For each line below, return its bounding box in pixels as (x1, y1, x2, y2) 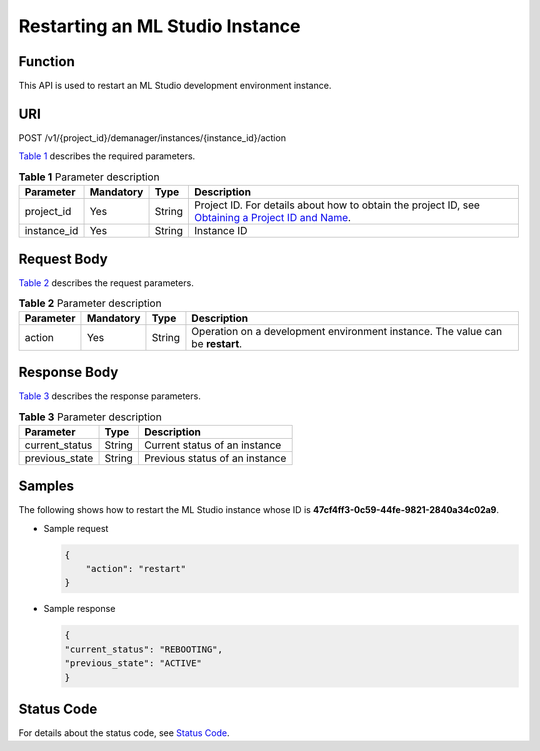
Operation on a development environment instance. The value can (191, 325, 503, 339)
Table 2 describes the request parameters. (18, 276, 194, 289)
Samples (18, 478, 75, 495)
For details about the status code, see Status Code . (18, 727, 230, 739)
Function (18, 53, 75, 70)
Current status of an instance (143, 438, 282, 452)
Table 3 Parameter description (18, 410, 162, 424)
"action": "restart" (85, 563, 187, 574)
